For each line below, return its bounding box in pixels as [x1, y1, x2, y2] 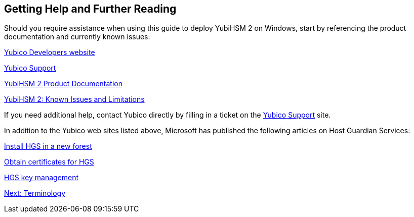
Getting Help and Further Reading [4, 3, 177, 15]
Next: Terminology [4, 189, 66, 198]
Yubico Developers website [4, 48, 95, 57]
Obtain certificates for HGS [4, 157, 94, 167]
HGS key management [4, 173, 79, 182]
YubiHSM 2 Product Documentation [4, 79, 122, 88]
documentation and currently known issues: [4, 32, 150, 41]
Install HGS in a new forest [4, 142, 92, 151]
